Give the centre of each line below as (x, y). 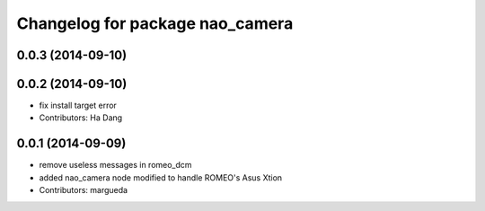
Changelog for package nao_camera (155, 23)
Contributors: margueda (84, 190)
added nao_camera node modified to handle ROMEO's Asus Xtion (161, 177)
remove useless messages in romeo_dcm (115, 165)
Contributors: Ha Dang (81, 118)
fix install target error (78, 105)
